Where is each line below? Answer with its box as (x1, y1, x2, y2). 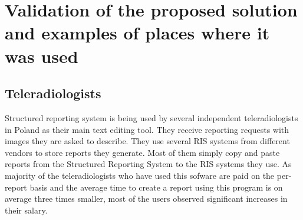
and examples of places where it (5, 21, 270, 45)
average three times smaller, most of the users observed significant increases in (5, 192, 288, 205)
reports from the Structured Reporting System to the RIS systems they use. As (5, 158, 292, 170)
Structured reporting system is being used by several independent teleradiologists (5, 111, 298, 124)
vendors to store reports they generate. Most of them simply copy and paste (5, 146, 280, 158)
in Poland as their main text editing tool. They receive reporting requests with (5, 123, 289, 135)
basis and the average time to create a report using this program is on (29, 181, 283, 193)
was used (5, 44, 78, 68)
